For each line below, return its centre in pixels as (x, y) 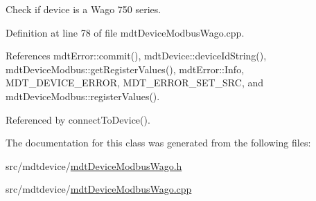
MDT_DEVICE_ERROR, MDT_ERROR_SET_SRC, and (135, 83)
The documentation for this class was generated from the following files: (158, 143)
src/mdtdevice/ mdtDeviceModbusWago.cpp (99, 189)
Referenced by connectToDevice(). (78, 119)
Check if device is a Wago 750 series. (84, 9)
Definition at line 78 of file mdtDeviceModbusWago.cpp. (125, 32)
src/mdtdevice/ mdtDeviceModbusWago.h (94, 165)
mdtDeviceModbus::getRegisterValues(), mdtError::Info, (125, 69)
